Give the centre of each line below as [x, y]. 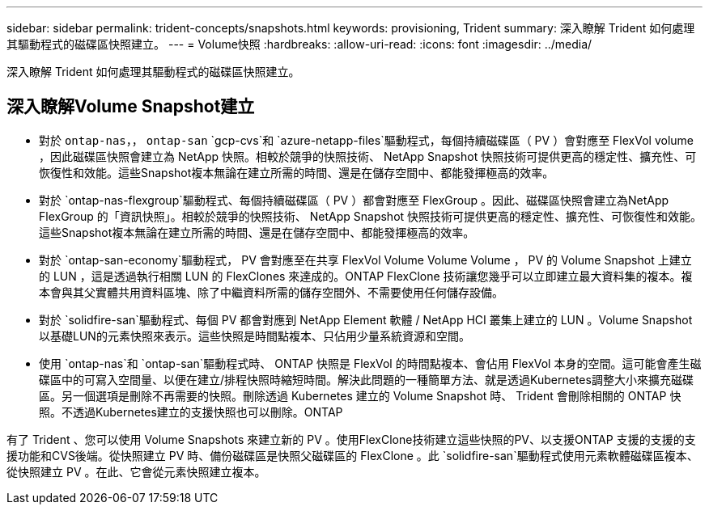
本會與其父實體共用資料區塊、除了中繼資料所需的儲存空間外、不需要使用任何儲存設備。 [271, 292]
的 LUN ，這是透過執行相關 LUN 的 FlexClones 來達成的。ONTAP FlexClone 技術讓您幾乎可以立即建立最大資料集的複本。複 [366, 276]
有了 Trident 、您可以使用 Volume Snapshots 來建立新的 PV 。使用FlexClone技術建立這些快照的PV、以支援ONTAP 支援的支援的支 [351, 439]
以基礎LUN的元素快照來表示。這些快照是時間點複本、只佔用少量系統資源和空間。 [255, 336]
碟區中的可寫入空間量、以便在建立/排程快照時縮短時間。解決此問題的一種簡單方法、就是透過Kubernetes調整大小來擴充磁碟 [366, 379]
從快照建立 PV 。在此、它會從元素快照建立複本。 [136, 471]
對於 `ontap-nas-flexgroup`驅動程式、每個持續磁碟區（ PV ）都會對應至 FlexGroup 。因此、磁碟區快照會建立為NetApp [354, 200]
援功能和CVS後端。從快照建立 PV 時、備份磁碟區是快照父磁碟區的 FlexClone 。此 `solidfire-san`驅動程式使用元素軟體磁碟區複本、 [352, 455]
